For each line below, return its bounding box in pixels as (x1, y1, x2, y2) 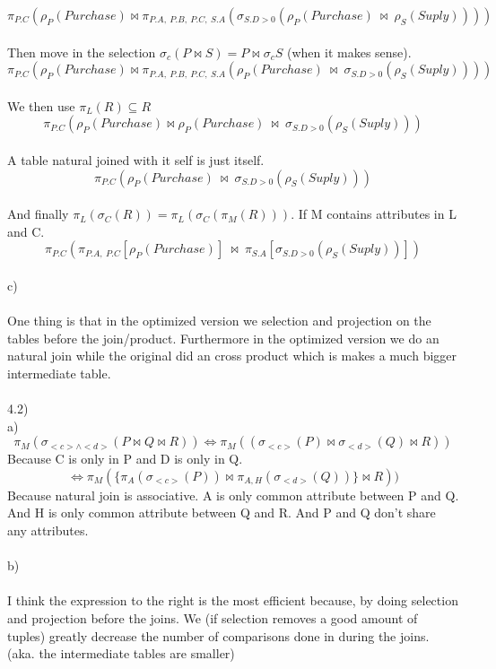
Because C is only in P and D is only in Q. (7, 449, 243, 468)
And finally (7, 204, 69, 223)
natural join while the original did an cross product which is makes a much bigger (7, 346, 457, 365)
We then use (7, 96, 75, 115)
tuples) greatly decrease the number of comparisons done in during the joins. (7, 626, 430, 645)
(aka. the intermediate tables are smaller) (7, 644, 235, 663)
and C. (7, 222, 45, 240)
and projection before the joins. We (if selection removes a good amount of (7, 609, 418, 628)
